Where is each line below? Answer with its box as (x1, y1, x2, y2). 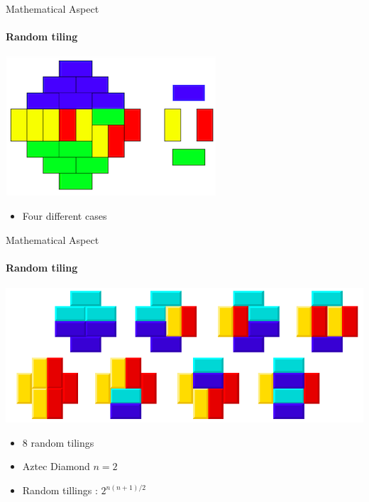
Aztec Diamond (22, 459, 90, 474)
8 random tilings (22, 435, 94, 450)
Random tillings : (22, 483, 98, 498)
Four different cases (22, 208, 107, 223)
